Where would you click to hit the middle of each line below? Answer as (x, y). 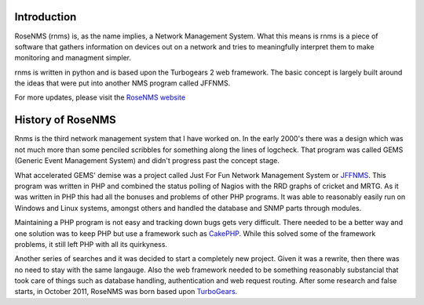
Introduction (46, 17)
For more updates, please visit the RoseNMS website (100, 97)
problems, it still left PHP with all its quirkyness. (91, 244)
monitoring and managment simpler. (73, 58)
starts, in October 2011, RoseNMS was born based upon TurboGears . (126, 292)
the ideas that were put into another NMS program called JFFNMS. (122, 83)
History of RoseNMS (66, 120)
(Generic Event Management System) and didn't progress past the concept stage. (147, 161)
